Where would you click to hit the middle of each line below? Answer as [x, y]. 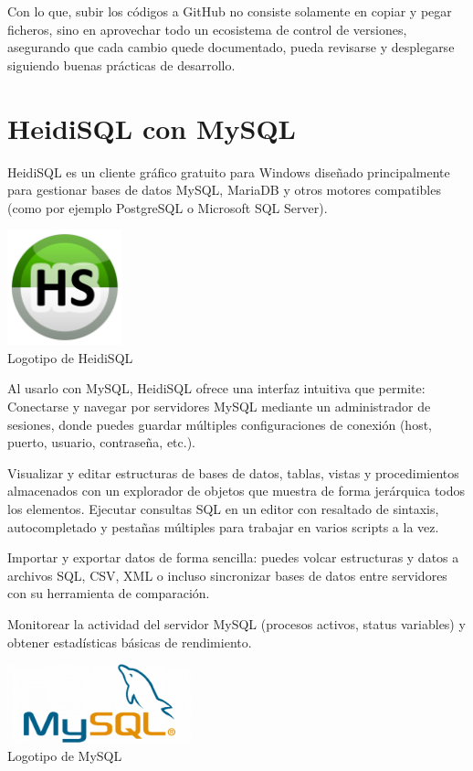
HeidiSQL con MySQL [152, 128]
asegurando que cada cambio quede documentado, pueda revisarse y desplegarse [231, 47]
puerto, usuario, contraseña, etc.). [102, 442]
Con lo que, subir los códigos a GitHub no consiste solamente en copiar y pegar [230, 11]
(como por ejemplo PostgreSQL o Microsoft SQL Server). [168, 207]
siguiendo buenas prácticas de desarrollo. [121, 64]
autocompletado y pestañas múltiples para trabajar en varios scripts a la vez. [223, 526]
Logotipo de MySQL [65, 755]
